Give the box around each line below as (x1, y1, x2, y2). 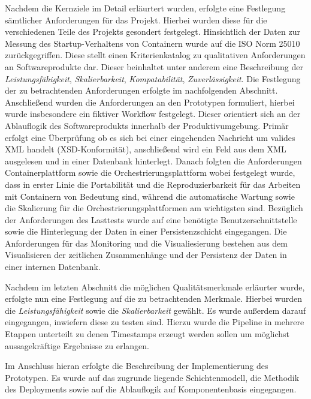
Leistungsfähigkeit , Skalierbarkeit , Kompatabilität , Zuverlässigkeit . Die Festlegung (5, 72, 301, 85)
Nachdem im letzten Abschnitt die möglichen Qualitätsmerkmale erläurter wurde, (5, 280, 305, 293)
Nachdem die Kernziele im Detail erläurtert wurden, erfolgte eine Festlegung (5, 2, 286, 14)
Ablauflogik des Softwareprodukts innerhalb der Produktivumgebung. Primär (5, 119, 289, 131)
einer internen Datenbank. (5, 260, 101, 273)
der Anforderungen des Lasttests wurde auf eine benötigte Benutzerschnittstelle (5, 213, 297, 226)
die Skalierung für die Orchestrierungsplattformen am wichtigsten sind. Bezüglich (5, 202, 303, 214)
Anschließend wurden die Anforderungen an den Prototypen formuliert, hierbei (5, 95, 295, 108)
